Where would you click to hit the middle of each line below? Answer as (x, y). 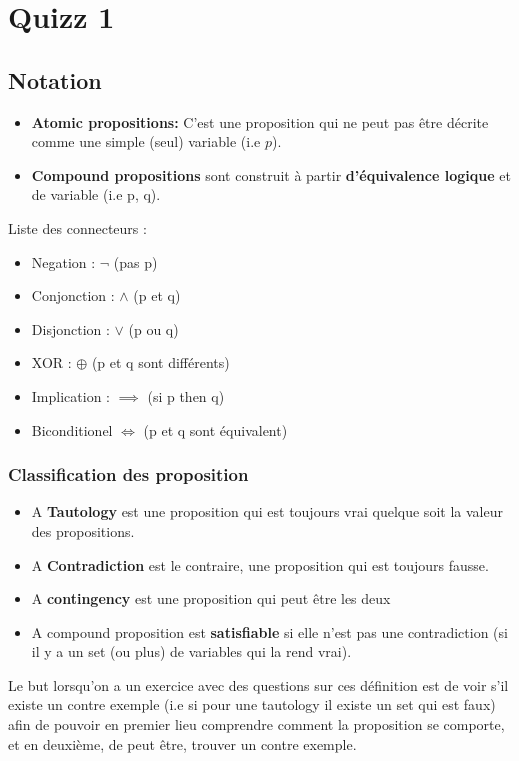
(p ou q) (153, 328)
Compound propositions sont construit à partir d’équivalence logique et (271, 174)
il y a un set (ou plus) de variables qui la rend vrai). (191, 651)
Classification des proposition (128, 474)
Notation (55, 79)
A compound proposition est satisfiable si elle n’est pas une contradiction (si (269, 631)
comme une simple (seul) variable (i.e (146, 141)
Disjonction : (70, 328)
